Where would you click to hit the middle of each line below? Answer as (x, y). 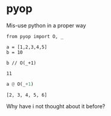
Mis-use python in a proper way (46, 25)
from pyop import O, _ (35, 36)
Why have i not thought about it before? (56, 106)
